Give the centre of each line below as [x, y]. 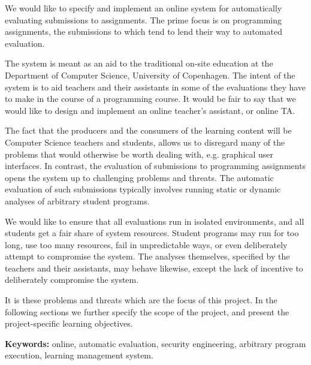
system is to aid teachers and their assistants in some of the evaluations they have [155, 87]
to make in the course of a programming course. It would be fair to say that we [150, 99]
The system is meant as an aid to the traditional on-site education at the [139, 63]
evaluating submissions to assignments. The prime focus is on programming [144, 19]
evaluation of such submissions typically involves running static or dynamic [143, 189]
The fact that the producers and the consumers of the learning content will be [148, 130]
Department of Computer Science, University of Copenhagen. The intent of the [150, 75]
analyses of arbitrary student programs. [77, 200]
